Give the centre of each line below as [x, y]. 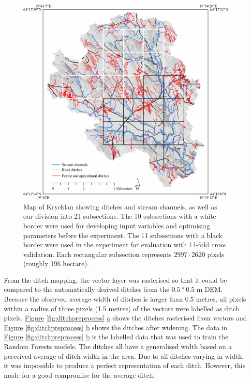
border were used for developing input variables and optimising [117, 225]
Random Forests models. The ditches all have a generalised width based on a [118, 346]
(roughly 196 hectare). [56, 263]
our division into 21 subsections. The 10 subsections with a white [120, 216]
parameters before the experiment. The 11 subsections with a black [123, 235]
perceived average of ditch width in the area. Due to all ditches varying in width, [124, 356]
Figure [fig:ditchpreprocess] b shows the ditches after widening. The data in [116, 327]
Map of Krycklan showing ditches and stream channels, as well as [120, 206]
